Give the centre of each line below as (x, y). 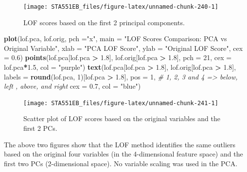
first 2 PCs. (40, 128)
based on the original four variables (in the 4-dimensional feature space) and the (123, 154)
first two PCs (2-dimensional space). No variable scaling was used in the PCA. (121, 163)
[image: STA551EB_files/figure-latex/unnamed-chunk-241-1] (121, 103)
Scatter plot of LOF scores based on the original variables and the (122, 118)
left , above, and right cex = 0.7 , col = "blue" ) (72, 86)
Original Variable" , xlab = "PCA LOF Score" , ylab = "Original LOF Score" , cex (123, 48)
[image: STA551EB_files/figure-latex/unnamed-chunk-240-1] (121, 7)
